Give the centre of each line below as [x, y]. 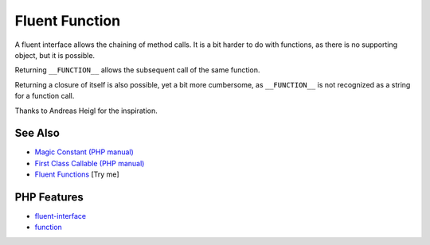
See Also [37, 133]
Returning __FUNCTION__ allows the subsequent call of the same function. [137, 70]
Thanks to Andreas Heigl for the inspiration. [86, 111]
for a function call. [45, 96]
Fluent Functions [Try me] [77, 174]
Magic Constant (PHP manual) [84, 152]
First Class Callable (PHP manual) [90, 163]
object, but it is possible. [55, 55]
